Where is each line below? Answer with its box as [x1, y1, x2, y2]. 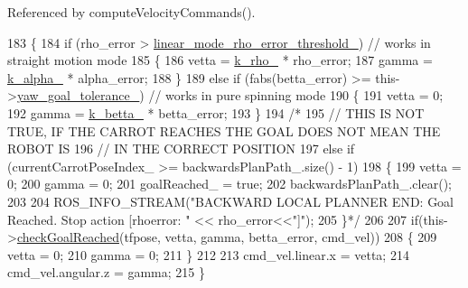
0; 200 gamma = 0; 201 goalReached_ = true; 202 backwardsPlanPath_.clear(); [7, 174, 452, 193]
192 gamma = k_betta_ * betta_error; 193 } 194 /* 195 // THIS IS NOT [7, 103, 425, 122]
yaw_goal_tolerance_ [16, 86, 140, 105]
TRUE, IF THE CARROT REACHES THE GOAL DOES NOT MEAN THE [7, 121, 441, 140]
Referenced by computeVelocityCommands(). [7, 3, 256, 21]
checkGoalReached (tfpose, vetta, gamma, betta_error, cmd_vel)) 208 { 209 [16, 228, 437, 246]
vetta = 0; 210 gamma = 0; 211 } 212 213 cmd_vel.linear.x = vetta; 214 [7, 245, 409, 264]
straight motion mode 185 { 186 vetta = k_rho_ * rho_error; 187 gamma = [7, 51, 433, 70]
